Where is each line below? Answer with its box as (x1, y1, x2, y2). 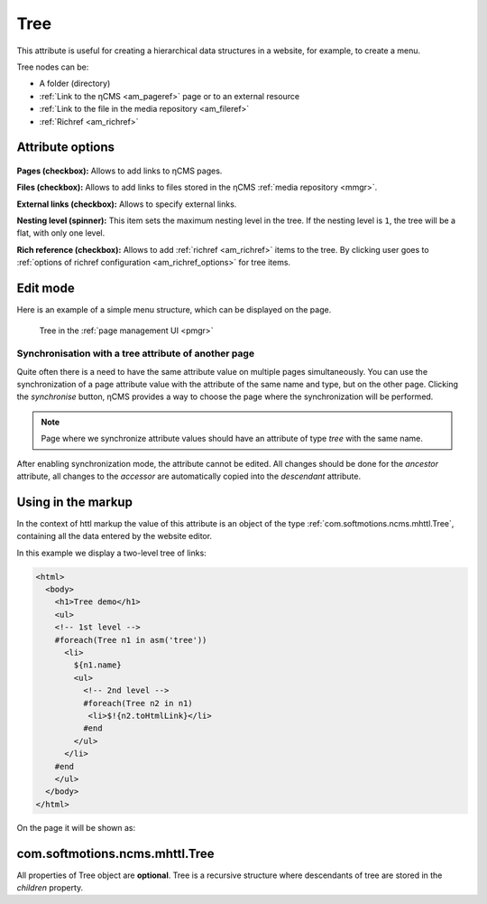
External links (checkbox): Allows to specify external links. (16, 199, 237, 210)
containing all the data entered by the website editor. (16, 531, 212, 542)
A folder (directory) (39, 78, 111, 89)
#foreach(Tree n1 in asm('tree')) (54, 635, 207, 645)
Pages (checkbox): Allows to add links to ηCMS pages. (16, 165, 223, 176)
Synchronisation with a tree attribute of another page (16, 348, 255, 360)
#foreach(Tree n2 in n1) (82, 698, 193, 708)
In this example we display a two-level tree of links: (16, 547, 207, 558)
